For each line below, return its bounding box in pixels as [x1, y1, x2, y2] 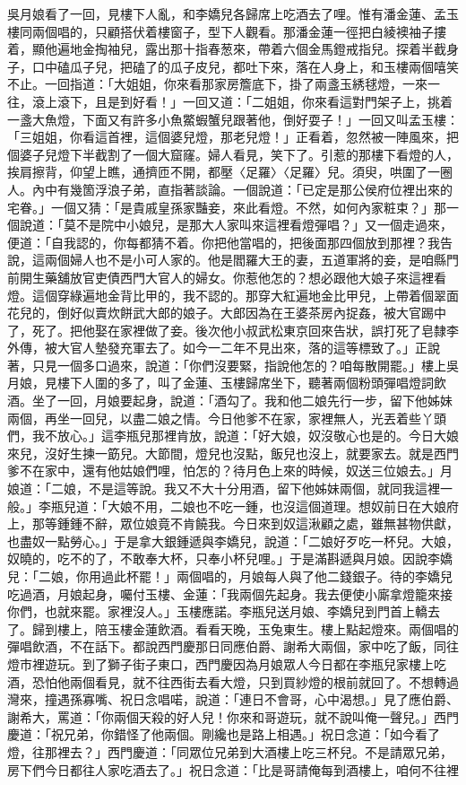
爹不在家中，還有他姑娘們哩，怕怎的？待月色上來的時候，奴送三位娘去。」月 [7, 461, 453, 480]
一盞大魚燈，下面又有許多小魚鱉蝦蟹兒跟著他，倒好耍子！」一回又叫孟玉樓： [7, 109, 459, 128]
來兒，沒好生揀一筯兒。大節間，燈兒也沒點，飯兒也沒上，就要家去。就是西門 [7, 443, 459, 462]
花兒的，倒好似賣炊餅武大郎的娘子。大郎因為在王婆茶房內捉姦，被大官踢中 [7, 303, 446, 322]
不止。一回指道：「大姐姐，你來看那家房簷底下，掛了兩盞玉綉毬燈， [7, 74, 402, 93]
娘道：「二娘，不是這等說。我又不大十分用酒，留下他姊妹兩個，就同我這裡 [7, 479, 440, 498]
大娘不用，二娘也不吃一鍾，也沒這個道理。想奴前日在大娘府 [107, 496, 459, 515]
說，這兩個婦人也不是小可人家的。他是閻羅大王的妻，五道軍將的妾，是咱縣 [7, 250, 446, 269]
